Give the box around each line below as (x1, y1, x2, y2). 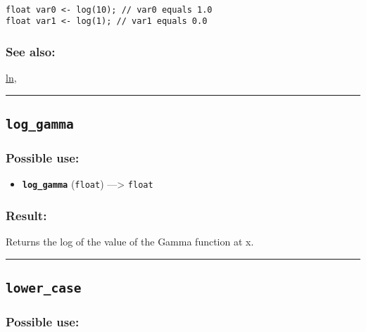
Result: (6, 206, 47, 224)
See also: (6, 42, 56, 60)
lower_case (6, 281, 82, 296)
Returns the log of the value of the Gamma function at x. (6, 234, 254, 249)
